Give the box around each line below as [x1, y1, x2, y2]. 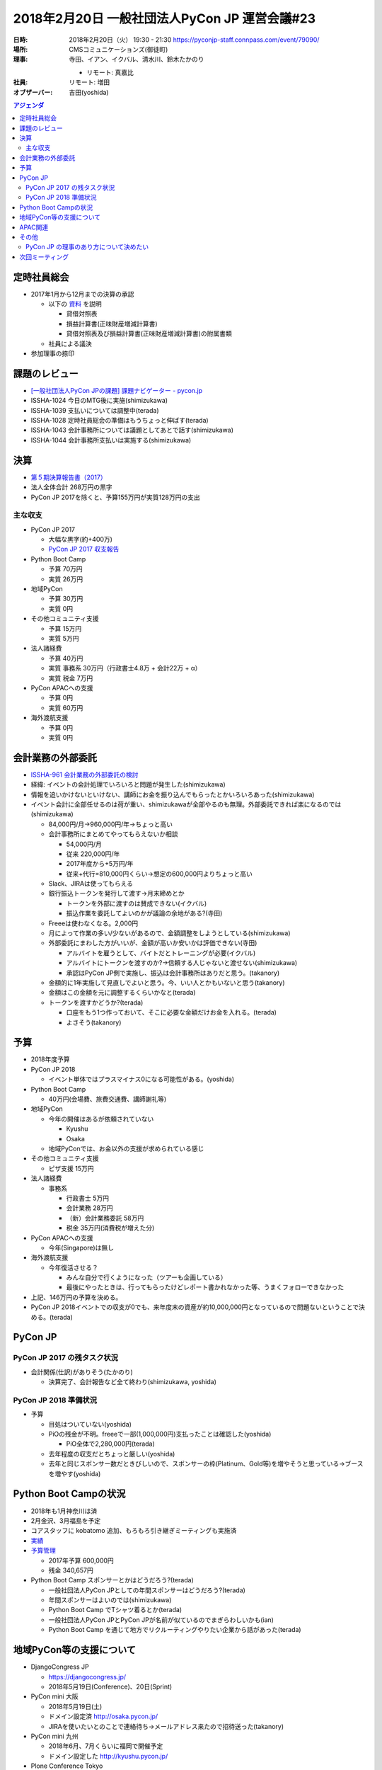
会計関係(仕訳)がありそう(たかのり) [30, 1367, 134, 1376]
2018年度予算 [30, 1055, 70, 1063]
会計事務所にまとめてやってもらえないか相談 [48, 830, 178, 838]
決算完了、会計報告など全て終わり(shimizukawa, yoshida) [48, 1378, 217, 1386]
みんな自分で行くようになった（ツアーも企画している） [66, 1273, 227, 1281]
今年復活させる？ [48, 1263, 98, 1272]
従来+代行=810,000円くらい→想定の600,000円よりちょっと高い [66, 869, 253, 878]
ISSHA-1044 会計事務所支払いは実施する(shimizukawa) [30, 435, 192, 444]
